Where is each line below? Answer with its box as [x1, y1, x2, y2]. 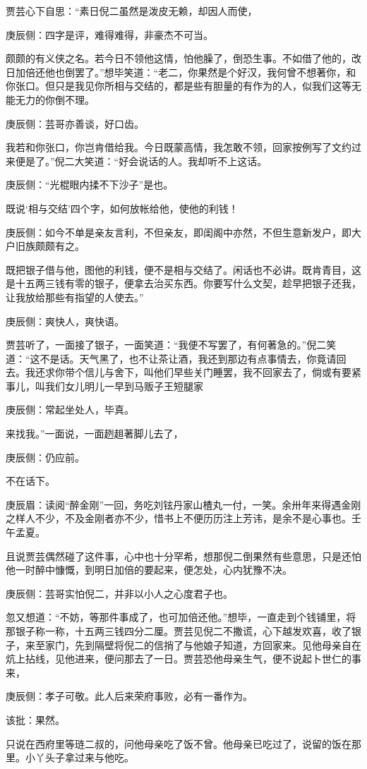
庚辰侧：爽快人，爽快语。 [6, 313, 124, 328]
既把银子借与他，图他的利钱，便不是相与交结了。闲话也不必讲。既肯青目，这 [6, 262, 361, 277]
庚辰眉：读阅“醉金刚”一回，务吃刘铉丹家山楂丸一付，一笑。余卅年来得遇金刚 [6, 497, 361, 511]
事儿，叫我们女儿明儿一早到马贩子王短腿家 [6, 378, 203, 393]
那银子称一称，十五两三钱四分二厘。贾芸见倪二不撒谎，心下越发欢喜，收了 [6, 624, 351, 638]
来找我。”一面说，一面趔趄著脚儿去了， [6, 426, 183, 441]
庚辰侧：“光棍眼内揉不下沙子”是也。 [6, 177, 174, 192]
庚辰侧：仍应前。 [6, 449, 85, 464]
